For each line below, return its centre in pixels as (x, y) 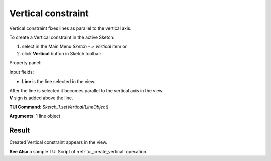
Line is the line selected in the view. (58, 81)
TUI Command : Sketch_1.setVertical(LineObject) (59, 107)
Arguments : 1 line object (35, 116)
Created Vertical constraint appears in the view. (58, 142)
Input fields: (22, 72)
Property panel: (25, 63)
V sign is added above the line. (41, 98)
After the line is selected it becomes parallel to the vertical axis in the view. (86, 91)
